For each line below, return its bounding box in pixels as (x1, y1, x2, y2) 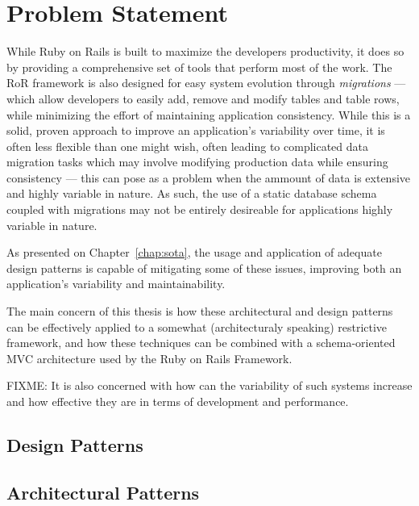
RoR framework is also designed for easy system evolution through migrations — (6, 74, 406, 91)
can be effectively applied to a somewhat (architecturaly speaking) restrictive (6, 318, 388, 335)
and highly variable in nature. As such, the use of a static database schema (6, 185, 377, 202)
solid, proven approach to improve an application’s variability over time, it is (6, 122, 385, 139)
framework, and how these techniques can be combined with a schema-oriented (6, 334, 396, 351)
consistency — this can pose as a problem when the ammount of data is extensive (6, 169, 411, 186)
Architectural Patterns (6, 479, 200, 504)
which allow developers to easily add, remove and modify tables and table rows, (6, 90, 400, 107)
